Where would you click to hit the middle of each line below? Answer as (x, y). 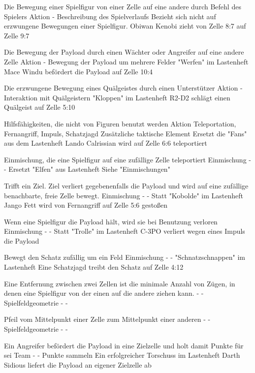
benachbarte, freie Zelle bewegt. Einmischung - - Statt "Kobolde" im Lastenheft (124, 195)
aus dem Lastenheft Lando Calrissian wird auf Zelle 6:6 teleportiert (106, 143)
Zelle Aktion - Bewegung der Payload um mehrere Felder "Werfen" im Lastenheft (126, 61)
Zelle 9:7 (17, 35)
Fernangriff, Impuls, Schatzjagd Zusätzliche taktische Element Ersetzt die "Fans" (126, 133)
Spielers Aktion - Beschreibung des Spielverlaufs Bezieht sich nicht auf (110, 16)
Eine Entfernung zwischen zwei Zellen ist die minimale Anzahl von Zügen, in (120, 283)
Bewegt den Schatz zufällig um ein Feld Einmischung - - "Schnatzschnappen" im (125, 257)
